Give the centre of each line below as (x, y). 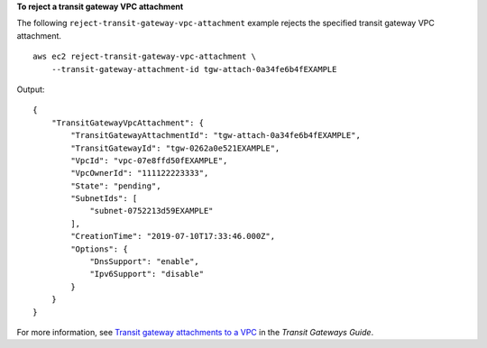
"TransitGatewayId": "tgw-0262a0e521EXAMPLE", (175, 148)
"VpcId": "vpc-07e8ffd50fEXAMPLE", (149, 160)
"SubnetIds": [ (104, 199)
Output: (31, 89)
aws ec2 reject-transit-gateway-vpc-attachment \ (145, 57)
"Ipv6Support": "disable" (147, 274)
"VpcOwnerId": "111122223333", (140, 173)
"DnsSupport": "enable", (145, 262)
